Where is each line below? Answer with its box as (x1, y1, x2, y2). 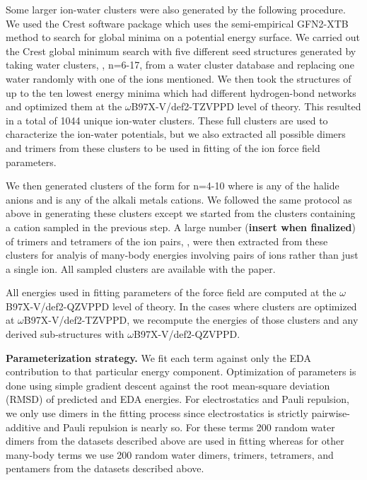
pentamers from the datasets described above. (6, 461, 204, 476)
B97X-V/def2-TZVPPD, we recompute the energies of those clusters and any (23, 312, 359, 327)
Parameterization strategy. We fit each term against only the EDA (6, 350, 311, 365)
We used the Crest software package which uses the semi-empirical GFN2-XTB (6, 16, 349, 30)
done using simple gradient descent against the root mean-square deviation (6, 377, 330, 392)
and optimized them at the (6, 99, 122, 114)
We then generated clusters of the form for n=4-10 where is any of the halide (6, 178, 339, 193)
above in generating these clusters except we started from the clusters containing (6, 206, 356, 221)
